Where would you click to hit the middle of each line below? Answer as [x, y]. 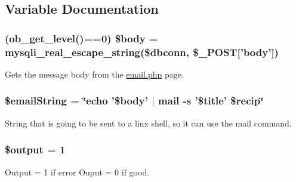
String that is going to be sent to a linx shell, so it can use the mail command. [148, 123]
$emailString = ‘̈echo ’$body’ [76, 101]
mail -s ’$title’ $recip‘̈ [211, 101]
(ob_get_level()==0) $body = [81, 38]
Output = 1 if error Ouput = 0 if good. [77, 172]
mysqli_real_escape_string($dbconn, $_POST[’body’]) [142, 52]
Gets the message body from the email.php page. [94, 74]
